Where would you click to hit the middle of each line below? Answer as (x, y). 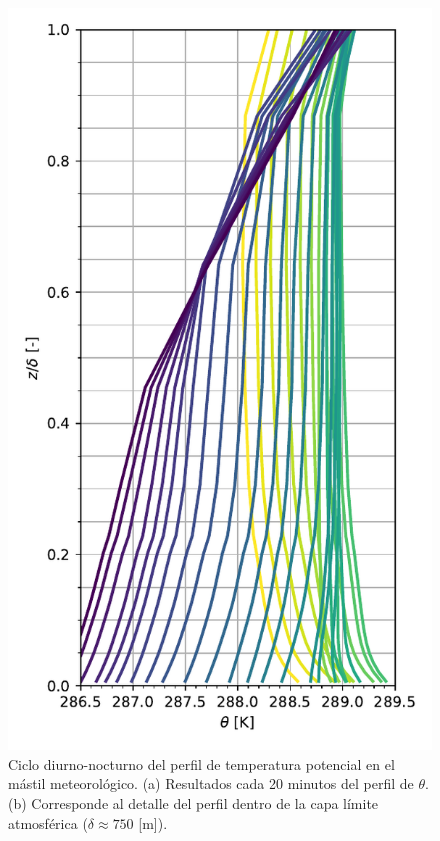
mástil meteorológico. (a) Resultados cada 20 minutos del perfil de (211, 783)
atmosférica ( (48, 822)
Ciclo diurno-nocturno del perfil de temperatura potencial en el (201, 763)
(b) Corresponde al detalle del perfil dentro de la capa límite (193, 802)
